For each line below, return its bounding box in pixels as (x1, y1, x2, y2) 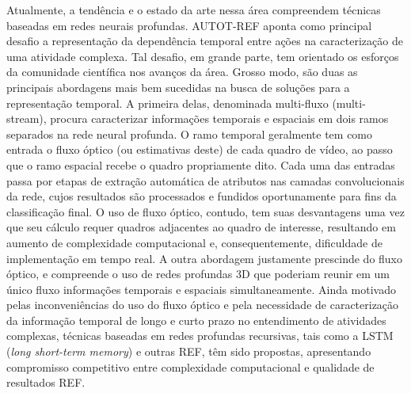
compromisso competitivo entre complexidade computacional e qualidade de (6, 358, 375, 375)
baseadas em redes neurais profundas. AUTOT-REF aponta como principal (6, 17, 372, 33)
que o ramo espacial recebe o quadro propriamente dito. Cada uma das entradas (6, 156, 395, 173)
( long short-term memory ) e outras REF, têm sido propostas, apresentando (6, 343, 371, 360)
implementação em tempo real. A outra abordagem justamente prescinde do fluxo (6, 250, 403, 266)
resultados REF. (6, 374, 86, 391)
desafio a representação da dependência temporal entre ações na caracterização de (6, 32, 403, 49)
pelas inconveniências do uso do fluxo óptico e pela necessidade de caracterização (6, 296, 399, 313)
